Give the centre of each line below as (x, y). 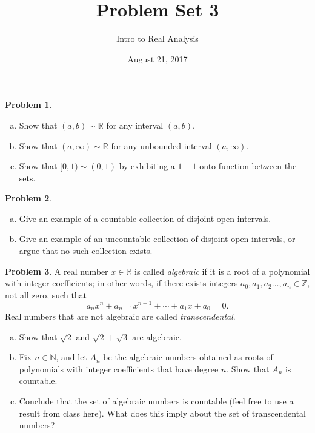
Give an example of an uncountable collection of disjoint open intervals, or (157, 239)
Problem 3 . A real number (57, 271)
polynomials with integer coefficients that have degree (119, 368)
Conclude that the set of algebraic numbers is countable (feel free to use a (156, 401)
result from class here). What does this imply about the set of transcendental (162, 413)
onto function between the (248, 166)
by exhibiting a (147, 166)
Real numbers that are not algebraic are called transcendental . (120, 316)
